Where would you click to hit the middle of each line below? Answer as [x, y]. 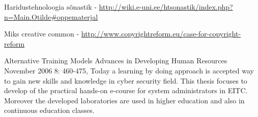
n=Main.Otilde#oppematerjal [51, 16]
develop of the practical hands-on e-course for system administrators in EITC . [126, 90]
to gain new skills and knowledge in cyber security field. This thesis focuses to [126, 80]
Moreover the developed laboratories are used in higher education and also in [124, 100]
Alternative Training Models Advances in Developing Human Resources [116, 61]
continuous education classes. [49, 110]
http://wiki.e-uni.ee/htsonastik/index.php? [166, 7]
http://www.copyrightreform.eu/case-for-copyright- [161, 34]
